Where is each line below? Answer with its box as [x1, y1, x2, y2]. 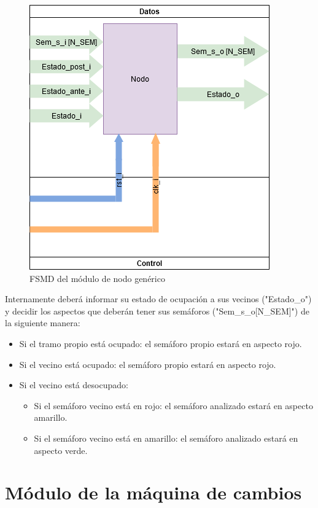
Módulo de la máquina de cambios [5, 480, 302, 505]
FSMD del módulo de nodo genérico [29, 272, 165, 284]
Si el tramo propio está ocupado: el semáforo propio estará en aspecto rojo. [19, 337, 302, 350]
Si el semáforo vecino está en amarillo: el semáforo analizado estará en [34, 431, 298, 444]
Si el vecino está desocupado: [19, 378, 128, 391]
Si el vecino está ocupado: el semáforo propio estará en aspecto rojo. [19, 358, 276, 370]
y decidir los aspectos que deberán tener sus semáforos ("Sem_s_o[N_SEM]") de [5, 304, 309, 317]
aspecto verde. [34, 444, 88, 456]
